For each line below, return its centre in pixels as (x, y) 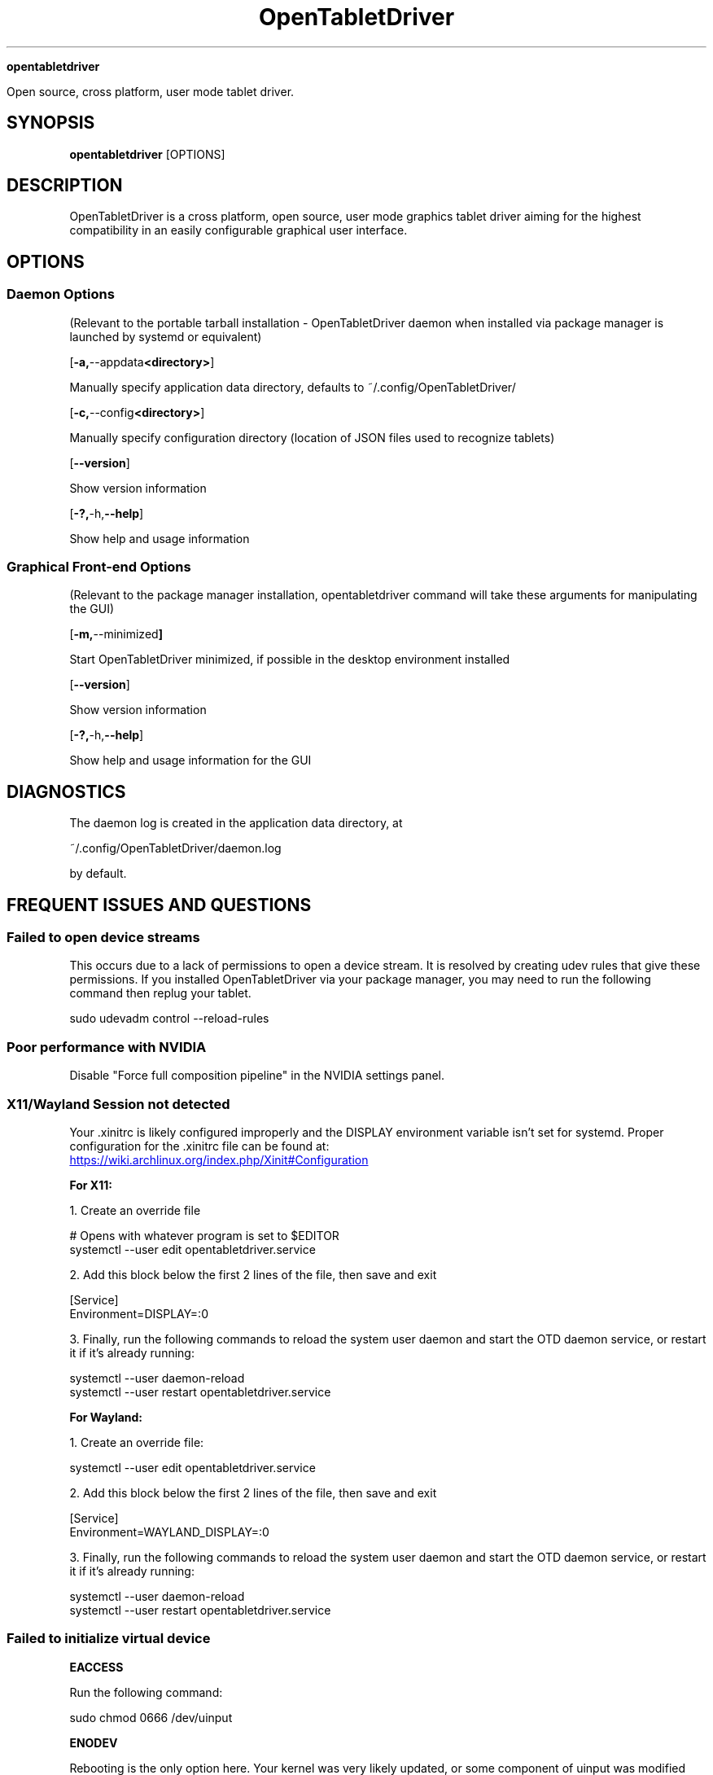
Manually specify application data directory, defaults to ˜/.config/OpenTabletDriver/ (293, 387)
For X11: (91, 1185)
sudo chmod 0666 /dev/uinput (151, 1717)
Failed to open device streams (103, 938)
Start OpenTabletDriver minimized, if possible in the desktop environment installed (290, 660)
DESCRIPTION (65, 186)
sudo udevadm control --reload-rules (169, 1019)
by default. (98, 874)
